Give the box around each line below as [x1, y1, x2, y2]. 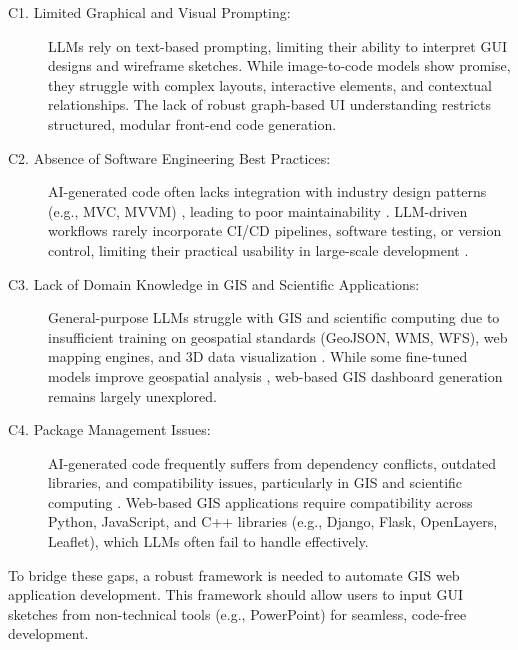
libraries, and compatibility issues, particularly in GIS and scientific [48, 472, 463, 493]
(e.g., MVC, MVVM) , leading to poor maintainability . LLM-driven [48, 200, 468, 221]
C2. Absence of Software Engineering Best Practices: [8, 147, 331, 168]
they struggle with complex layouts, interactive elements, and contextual [48, 74, 493, 95]
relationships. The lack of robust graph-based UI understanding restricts [48, 94, 491, 115]
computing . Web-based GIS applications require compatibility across [48, 491, 473, 512]
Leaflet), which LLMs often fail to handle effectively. [48, 531, 369, 552]
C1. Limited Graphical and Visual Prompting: [8, 2, 291, 22]
